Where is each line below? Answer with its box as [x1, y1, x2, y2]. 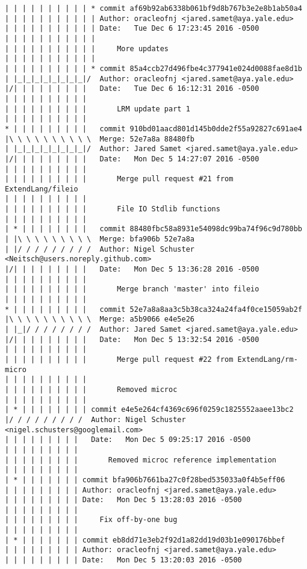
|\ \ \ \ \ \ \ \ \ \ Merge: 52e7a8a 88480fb [5, 134, 194, 143]
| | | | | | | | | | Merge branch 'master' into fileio [5, 285, 259, 294]
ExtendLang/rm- [237, 355, 298, 364]
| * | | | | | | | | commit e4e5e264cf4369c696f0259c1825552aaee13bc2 [5, 405, 294, 414]
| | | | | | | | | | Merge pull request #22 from [5, 355, 234, 364]
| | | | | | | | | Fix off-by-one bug [5, 515, 178, 524]
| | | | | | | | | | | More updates [5, 44, 169, 53]
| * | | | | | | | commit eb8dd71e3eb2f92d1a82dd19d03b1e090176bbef [5, 535, 285, 544]
